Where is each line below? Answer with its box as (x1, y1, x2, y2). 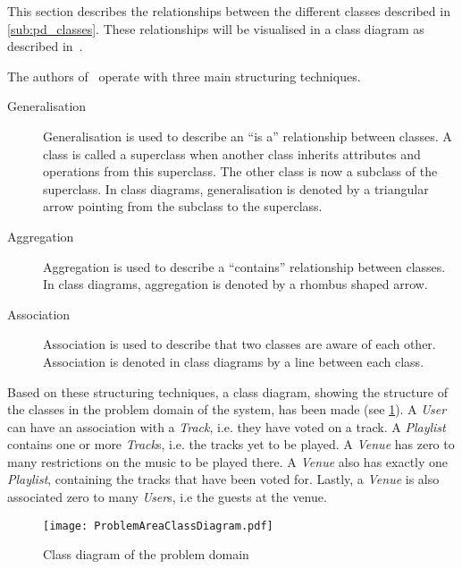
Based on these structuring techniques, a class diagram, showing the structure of (7, 382, 448, 401)
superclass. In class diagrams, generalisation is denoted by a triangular (43, 179, 429, 198)
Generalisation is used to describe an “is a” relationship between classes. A (43, 126, 452, 145)
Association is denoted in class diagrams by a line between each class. (43, 352, 424, 370)
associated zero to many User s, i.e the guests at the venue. (7, 488, 327, 506)
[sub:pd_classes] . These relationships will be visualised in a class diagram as (7, 19, 424, 38)
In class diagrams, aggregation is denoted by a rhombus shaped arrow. (43, 275, 428, 293)
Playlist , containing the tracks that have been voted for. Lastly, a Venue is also (7, 470, 440, 488)
